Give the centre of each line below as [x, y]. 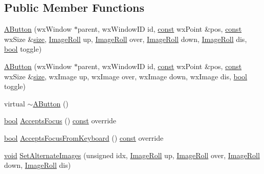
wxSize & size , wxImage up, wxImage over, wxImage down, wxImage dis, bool [126, 76]
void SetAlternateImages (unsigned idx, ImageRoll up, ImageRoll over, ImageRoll [132, 155]
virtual [15, 103]
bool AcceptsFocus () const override [60, 121]
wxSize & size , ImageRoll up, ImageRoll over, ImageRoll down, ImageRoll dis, [126, 39]
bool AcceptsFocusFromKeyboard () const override [84, 137]
